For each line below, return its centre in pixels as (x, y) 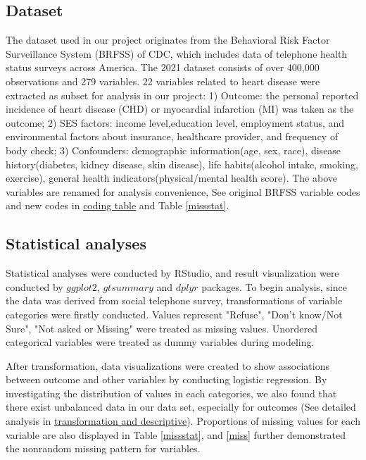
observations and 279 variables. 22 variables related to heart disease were (163, 81)
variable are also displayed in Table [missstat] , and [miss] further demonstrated (176, 434)
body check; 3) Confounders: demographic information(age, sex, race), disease (173, 150)
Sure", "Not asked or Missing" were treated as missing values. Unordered (162, 328)
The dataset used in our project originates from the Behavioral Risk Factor (168, 40)
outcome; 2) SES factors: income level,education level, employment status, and (175, 122)
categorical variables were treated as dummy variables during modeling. (160, 342)
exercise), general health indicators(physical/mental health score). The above (172, 178)
